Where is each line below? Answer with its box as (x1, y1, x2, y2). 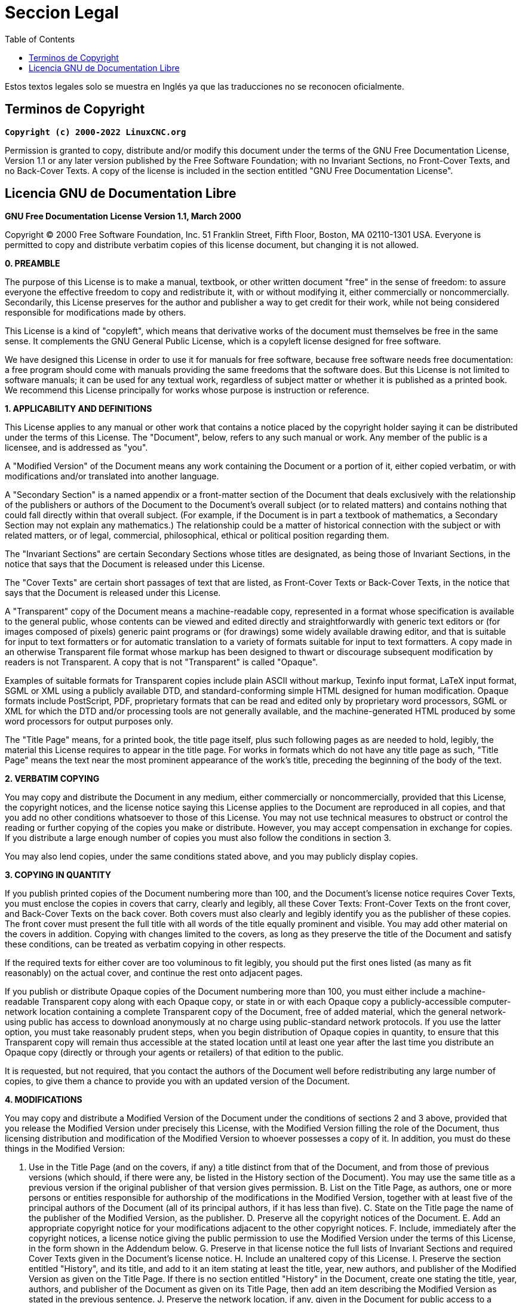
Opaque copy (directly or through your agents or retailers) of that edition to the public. (5, 1047, 344, 1058)
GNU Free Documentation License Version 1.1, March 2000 (5, 211, 241, 222)
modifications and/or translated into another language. (5, 471, 219, 482)
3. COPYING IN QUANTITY (5, 870, 112, 880)
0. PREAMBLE (5, 258, 60, 269)
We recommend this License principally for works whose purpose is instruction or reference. (5, 385, 370, 396)
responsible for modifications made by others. (5, 307, 186, 318)
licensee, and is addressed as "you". (5, 442, 148, 453)
